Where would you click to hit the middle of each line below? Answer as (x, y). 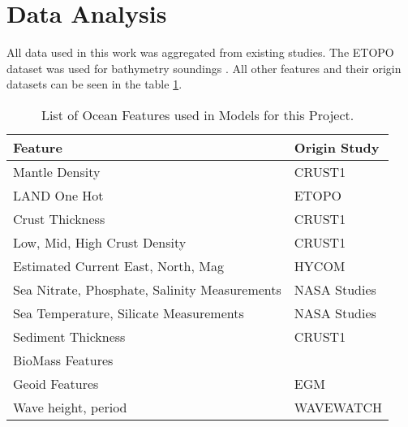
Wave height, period (70, 407)
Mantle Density (57, 171)
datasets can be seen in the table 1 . (94, 84)
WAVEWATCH (338, 407)
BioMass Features (63, 360)
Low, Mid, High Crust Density (100, 242)
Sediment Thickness (69, 336)
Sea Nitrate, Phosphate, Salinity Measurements (147, 289)
